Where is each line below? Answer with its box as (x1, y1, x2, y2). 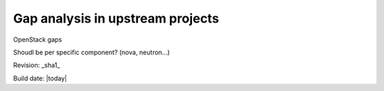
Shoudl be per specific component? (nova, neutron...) (13, 48, 170, 56)
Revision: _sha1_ (13, 61, 60, 70)
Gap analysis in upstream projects (13, 11, 220, 26)
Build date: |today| (13, 74, 68, 83)
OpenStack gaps (13, 35, 63, 44)
